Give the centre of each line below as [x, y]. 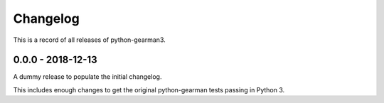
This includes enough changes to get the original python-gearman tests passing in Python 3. [149, 90]
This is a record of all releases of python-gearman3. [90, 40]
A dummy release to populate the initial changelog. [87, 77]
